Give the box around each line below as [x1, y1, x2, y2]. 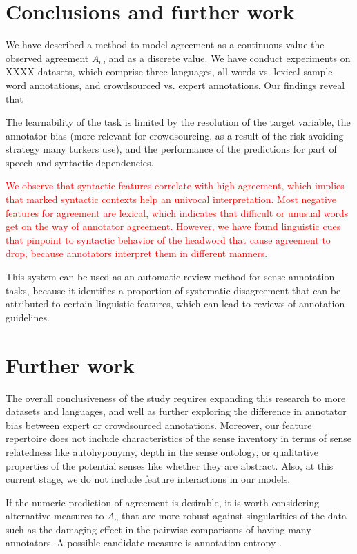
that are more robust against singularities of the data [121, 508, 347, 523]
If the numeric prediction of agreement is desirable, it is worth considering [6, 495, 319, 509]
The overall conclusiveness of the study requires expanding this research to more [6, 390, 346, 405]
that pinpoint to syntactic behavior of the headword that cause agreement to [6, 232, 331, 247]
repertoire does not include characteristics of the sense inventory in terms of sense [6, 431, 351, 446]
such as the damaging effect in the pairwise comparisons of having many [6, 522, 311, 536]
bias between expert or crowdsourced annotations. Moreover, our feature [6, 417, 312, 432]
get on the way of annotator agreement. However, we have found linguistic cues [6, 219, 341, 233]
